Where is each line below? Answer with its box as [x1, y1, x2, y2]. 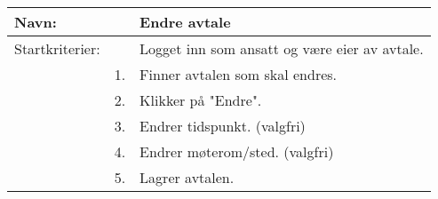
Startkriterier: [14, 38, 100, 59]
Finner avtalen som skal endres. [139, 64, 338, 84]
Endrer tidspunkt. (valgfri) [139, 115, 306, 136]
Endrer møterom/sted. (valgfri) [139, 141, 334, 162]
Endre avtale [139, 12, 231, 32]
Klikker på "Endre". [139, 90, 262, 110]
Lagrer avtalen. [139, 167, 235, 187]
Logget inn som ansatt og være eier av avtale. [139, 38, 424, 59]
